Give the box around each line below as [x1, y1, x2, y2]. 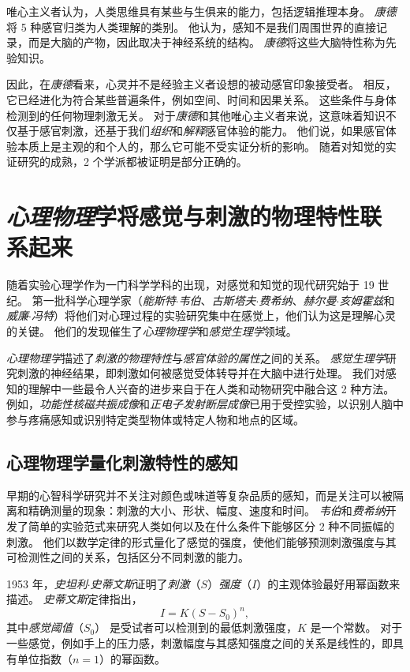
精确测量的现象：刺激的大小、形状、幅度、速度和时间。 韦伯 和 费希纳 [28, 502, 386, 519]
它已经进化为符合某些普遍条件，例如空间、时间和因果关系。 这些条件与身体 [6, 91, 397, 107]
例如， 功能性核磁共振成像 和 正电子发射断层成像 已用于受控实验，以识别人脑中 [6, 396, 404, 412]
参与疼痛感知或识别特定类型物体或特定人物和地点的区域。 [6, 411, 304, 427]
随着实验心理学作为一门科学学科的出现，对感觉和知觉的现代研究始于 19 [6, 276, 375, 293]
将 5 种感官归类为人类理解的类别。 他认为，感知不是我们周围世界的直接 [6, 18, 376, 35]
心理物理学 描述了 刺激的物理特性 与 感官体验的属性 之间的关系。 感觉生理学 [6, 349, 386, 366]
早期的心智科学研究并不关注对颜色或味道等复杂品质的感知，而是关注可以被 [6, 486, 393, 503]
